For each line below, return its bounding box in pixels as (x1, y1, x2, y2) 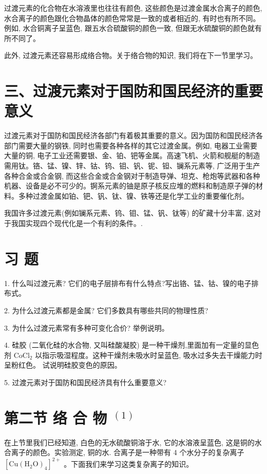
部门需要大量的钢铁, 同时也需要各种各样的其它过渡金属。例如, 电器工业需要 (4, 140, 258, 150)
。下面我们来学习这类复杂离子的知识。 (64, 458, 194, 469)
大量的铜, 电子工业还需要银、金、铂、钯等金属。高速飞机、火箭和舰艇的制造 (4, 150, 260, 161)
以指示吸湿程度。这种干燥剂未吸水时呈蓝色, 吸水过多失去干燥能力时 (35, 349, 262, 360)
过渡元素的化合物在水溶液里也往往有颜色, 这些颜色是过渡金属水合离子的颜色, (4, 3, 262, 13)
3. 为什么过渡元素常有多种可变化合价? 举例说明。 (4, 322, 169, 333)
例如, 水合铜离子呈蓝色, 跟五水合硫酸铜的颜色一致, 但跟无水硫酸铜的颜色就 (4, 23, 255, 33)
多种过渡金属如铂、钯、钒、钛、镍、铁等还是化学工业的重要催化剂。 (18, 190, 249, 201)
